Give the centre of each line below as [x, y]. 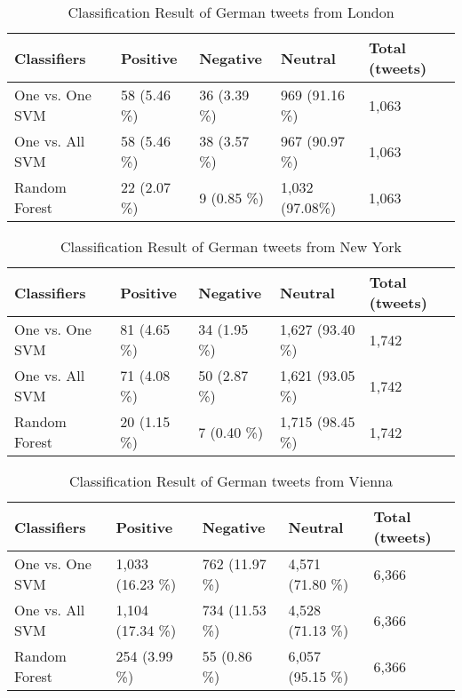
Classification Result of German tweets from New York [231, 246]
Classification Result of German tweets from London [231, 12]
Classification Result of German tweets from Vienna [231, 481]
